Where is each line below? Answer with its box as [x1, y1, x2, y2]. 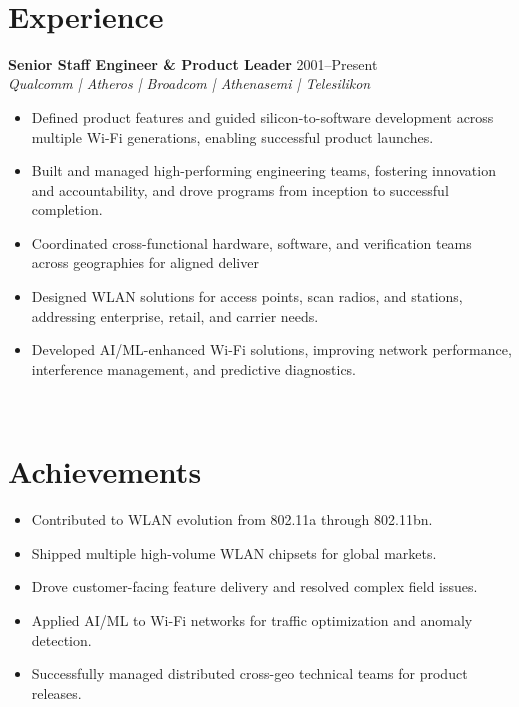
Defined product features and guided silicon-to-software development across [31, 106, 494, 127]
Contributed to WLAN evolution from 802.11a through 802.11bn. [31, 509, 433, 530]
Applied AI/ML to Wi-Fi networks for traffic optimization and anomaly [31, 609, 473, 630]
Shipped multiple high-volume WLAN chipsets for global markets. [31, 542, 437, 563]
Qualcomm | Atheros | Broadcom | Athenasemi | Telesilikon [8, 73, 371, 94]
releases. [31, 682, 82, 703]
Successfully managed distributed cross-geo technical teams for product [31, 663, 468, 684]
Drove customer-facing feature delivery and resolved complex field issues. [31, 576, 478, 597]
